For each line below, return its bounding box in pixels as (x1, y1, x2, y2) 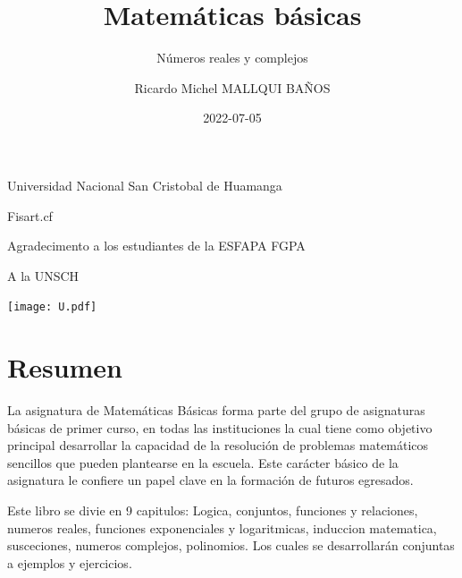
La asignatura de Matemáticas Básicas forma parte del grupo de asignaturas (7, 401, 425, 420)
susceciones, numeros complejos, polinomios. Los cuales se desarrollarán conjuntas (7, 536, 455, 555)
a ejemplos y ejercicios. (7, 553, 132, 572)
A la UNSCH (7, 266, 80, 285)
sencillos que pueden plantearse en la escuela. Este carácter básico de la (7, 453, 399, 472)
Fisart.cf (7, 206, 53, 225)
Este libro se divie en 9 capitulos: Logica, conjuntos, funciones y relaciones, (7, 501, 418, 520)
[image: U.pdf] (7, 301, 97, 314)
